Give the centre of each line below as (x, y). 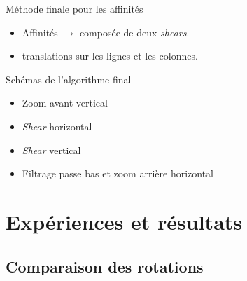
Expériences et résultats (124, 221)
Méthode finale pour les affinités (75, 8)
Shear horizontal (57, 126)
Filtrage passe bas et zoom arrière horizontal (118, 173)
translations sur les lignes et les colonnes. (110, 56)
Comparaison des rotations (105, 266)
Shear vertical (51, 150)
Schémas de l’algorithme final (69, 79)
